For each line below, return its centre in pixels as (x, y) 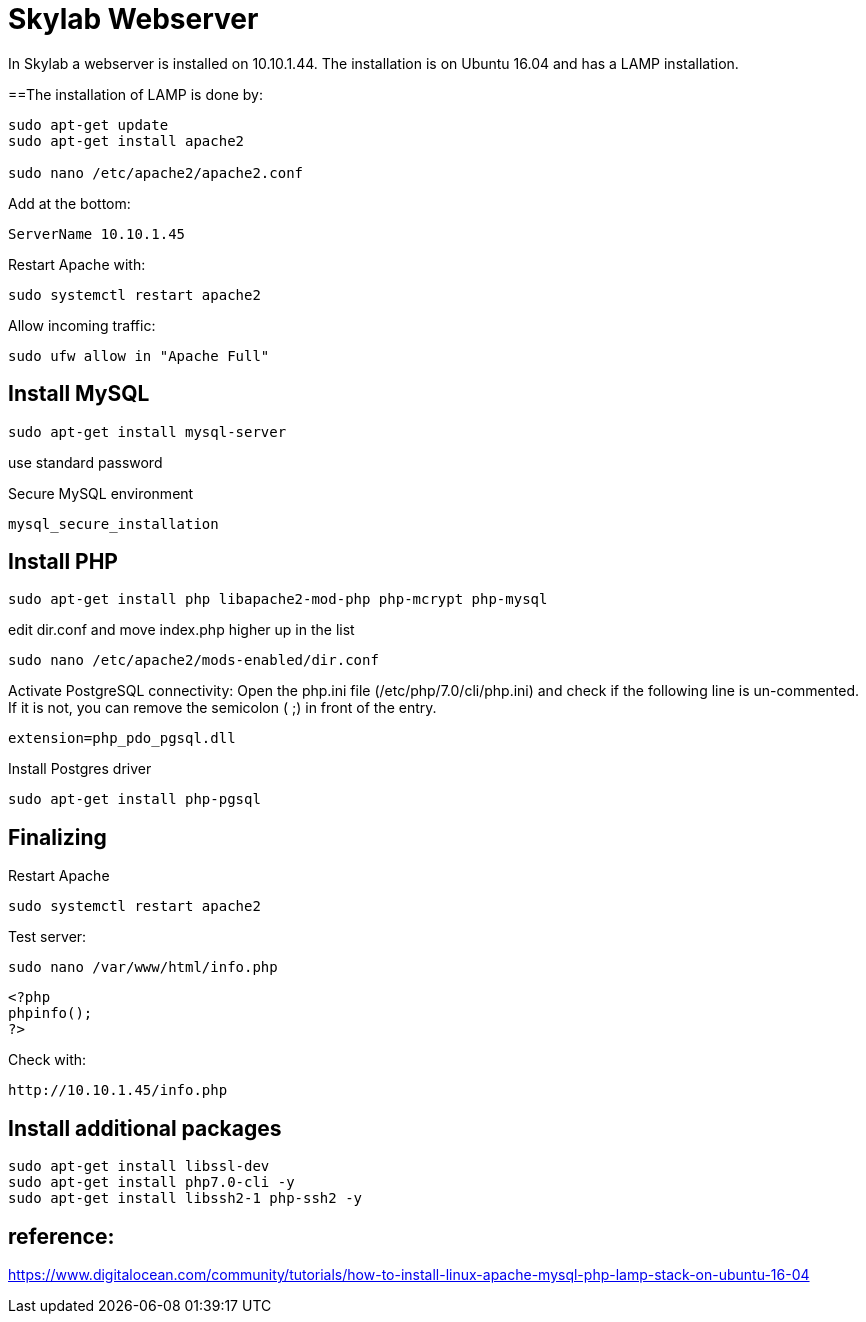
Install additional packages (145, 1128)
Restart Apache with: (77, 264)
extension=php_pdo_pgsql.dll (122, 738)
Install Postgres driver (80, 769)
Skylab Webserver (133, 19)
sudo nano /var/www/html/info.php (143, 967)
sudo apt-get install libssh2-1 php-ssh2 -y (185, 1198)
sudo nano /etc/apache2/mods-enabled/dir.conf (193, 660)
